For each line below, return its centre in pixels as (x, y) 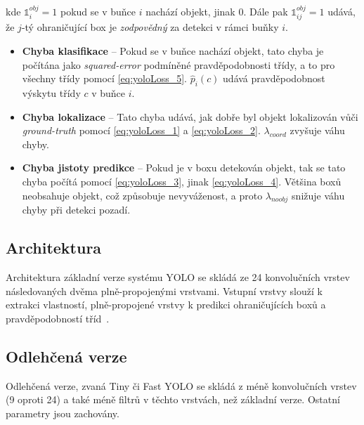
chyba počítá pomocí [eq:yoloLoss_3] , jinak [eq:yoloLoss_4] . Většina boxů (182, 181)
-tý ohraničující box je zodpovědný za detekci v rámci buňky (150, 27)
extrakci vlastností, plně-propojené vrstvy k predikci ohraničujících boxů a (166, 305)
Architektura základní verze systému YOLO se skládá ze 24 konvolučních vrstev (178, 277)
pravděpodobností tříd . (58, 318)
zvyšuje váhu (317, 130)
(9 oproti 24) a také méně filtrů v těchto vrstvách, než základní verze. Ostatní (173, 399)
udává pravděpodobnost (274, 78)
